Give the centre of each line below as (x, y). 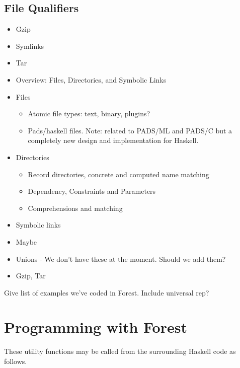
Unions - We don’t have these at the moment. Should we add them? (121, 259)
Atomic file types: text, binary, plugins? (89, 114)
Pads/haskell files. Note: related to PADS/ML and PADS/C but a (130, 130)
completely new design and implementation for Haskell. (113, 140)
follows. (16, 361)
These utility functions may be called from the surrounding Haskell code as (120, 351)
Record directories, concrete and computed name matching (118, 174)
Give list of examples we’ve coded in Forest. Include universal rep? (107, 292)
